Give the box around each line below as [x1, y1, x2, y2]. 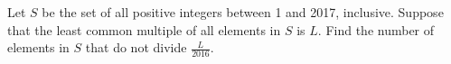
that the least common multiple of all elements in [7, 20, 281, 39]
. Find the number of [317, 20, 435, 39]
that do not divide [85, 38, 187, 57]
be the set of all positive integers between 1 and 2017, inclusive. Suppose [42, 3, 444, 21]
